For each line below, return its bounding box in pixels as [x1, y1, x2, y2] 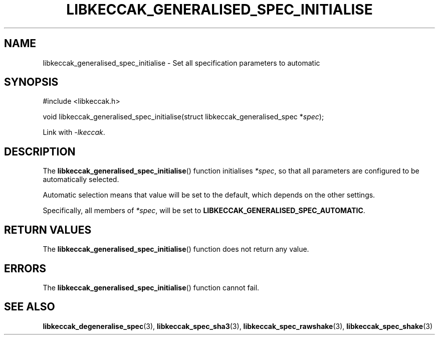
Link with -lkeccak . [43, 128, 105, 137]
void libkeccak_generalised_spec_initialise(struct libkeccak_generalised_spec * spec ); [43, 112, 324, 121]
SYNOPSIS [4, 76, 59, 89]
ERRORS [4, 262, 47, 275]
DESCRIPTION [4, 145, 76, 158]
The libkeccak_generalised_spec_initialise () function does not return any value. [43, 245, 309, 254]
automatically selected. [43, 175, 119, 184]
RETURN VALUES [4, 223, 92, 236]
